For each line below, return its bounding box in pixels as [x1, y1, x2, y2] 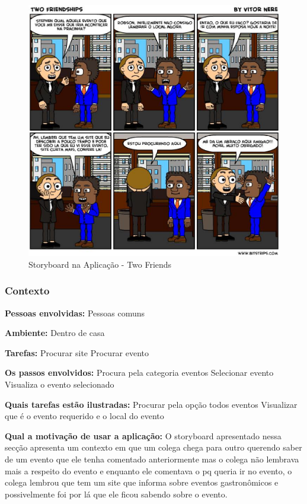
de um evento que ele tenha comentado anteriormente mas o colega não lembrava [5, 452, 299, 465]
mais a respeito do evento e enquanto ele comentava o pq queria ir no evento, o [5, 464, 292, 477]
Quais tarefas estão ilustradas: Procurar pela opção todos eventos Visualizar [5, 398, 298, 410]
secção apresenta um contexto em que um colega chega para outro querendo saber [5, 441, 302, 454]
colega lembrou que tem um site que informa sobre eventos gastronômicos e [5, 476, 279, 489]
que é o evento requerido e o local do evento [5, 410, 164, 422]
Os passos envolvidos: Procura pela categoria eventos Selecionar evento [5, 366, 274, 379]
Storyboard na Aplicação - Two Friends [28, 258, 172, 270]
